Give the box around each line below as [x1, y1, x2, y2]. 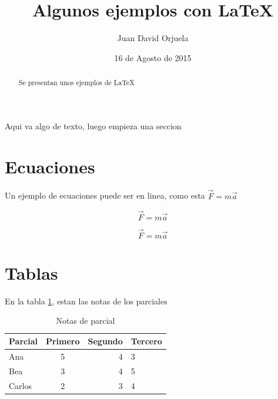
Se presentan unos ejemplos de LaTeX [18, 78, 135, 88]
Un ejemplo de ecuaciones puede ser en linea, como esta [5, 189, 205, 202]
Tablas [5, 260, 58, 284]
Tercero [130, 335, 162, 347]
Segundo [88, 335, 123, 347]
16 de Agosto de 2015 [114, 51, 192, 63]
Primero [45, 335, 80, 347]
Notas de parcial [56, 314, 115, 327]
